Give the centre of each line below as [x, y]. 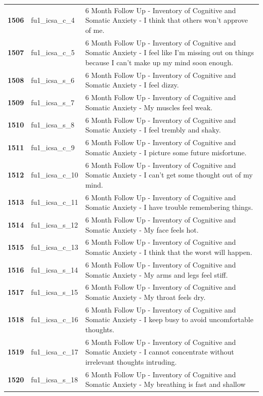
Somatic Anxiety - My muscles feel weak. [149, 107]
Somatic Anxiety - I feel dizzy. [132, 85]
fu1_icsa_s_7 [53, 102]
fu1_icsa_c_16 [55, 319]
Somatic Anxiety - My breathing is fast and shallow [165, 384]
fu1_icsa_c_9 [53, 147]
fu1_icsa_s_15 [54, 292]
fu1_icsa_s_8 [53, 125]
